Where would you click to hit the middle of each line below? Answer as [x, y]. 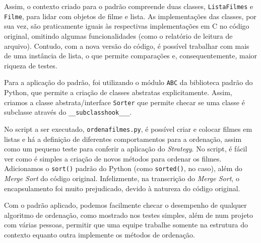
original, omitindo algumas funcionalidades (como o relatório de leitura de [118, 35]
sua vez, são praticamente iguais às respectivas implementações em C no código [127, 26]
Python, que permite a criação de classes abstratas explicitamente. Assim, [118, 92]
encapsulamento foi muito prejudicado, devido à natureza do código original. [122, 188]
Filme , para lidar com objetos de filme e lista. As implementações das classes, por [130, 16]
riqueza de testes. [31, 65]
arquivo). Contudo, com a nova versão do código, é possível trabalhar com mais [127, 46]
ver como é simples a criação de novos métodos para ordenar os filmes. [113, 158]
